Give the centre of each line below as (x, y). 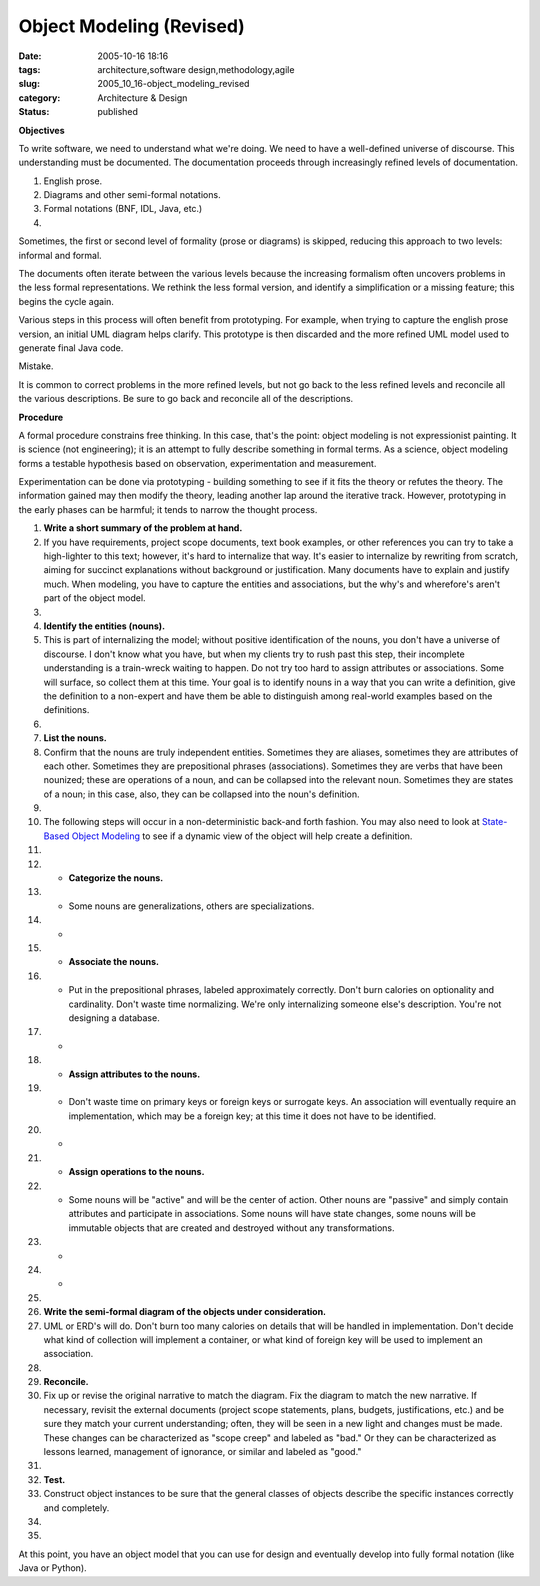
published (118, 112)
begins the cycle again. (66, 301)
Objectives (41, 130)
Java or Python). (52, 1568)
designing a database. (114, 1017)
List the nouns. (75, 738)
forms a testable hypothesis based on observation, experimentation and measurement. (197, 463)
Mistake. (36, 366)
